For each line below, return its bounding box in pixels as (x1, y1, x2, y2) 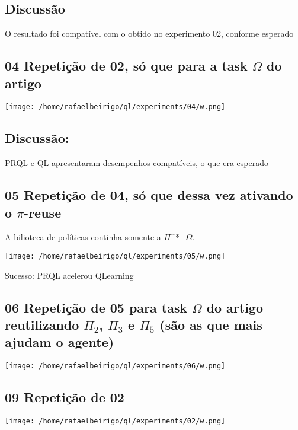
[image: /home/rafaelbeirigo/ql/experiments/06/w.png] (5, 362, 226, 371)
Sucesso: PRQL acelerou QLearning (5, 269, 134, 281)
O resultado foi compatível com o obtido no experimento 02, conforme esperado (5, 27, 294, 40)
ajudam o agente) (5, 333, 114, 351)
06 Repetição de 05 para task (5, 298, 188, 316)
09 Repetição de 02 (5, 388, 124, 406)
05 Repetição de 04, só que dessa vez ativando (5, 186, 293, 204)
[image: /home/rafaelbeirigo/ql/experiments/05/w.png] (5, 252, 226, 261)
